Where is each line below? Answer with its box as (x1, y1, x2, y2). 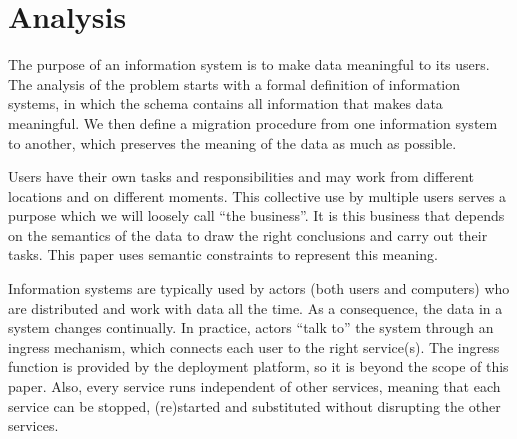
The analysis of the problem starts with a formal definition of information (8, 73, 461, 94)
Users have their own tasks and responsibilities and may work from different (8, 166, 474, 187)
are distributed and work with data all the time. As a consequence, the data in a (8, 297, 503, 318)
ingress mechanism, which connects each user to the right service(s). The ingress (8, 336, 500, 357)
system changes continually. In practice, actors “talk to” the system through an (8, 317, 494, 338)
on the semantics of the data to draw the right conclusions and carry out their (8, 224, 488, 245)
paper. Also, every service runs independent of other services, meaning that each (8, 376, 501, 397)
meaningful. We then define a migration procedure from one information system (8, 112, 498, 133)
